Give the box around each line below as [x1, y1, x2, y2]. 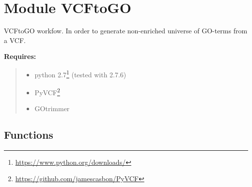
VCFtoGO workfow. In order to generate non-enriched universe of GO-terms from [4, 26, 248, 36]
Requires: [4, 51, 36, 61]
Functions [4, 127, 53, 142]
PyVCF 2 [34, 86, 60, 97]
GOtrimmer [34, 103, 70, 114]
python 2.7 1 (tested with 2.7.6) [34, 68, 126, 79]
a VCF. [4, 35, 26, 45]
